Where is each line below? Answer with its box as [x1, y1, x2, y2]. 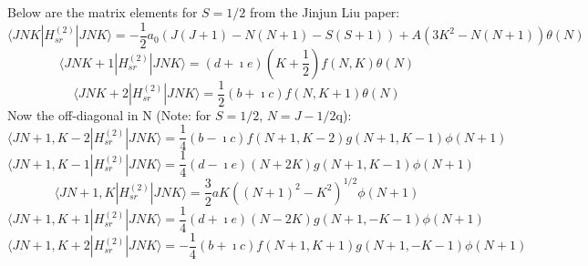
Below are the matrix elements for [7, 3, 198, 21]
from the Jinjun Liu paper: [249, 3, 400, 21]
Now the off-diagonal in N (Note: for [7, 105, 211, 124]
